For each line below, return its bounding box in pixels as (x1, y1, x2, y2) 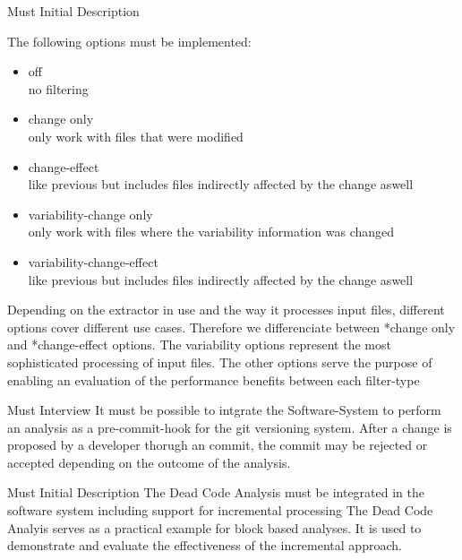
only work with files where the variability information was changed (28, 222, 395, 241)
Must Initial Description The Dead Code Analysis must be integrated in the (7, 483, 425, 502)
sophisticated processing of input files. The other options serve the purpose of (7, 352, 432, 371)
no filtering (28, 79, 89, 98)
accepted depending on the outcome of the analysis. (7, 452, 291, 471)
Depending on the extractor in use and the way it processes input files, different (7, 300, 445, 319)
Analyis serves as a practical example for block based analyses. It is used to (7, 518, 422, 537)
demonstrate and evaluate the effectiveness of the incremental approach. (7, 536, 402, 555)
